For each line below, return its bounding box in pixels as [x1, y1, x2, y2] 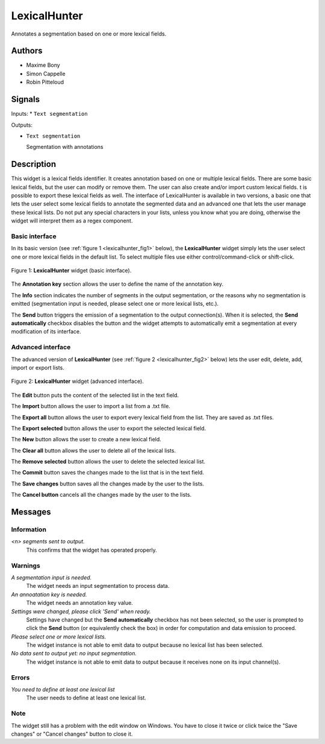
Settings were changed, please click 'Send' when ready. [11, 608, 151, 615]
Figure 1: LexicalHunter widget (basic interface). [11, 267, 132, 274]
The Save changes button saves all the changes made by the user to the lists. [11, 480, 205, 487]
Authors [11, 46, 43, 56]
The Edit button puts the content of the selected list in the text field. [11, 391, 179, 399]
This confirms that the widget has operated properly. [26, 546, 158, 553]
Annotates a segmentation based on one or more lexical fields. [11, 30, 167, 37]
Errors [11, 673, 30, 681]
